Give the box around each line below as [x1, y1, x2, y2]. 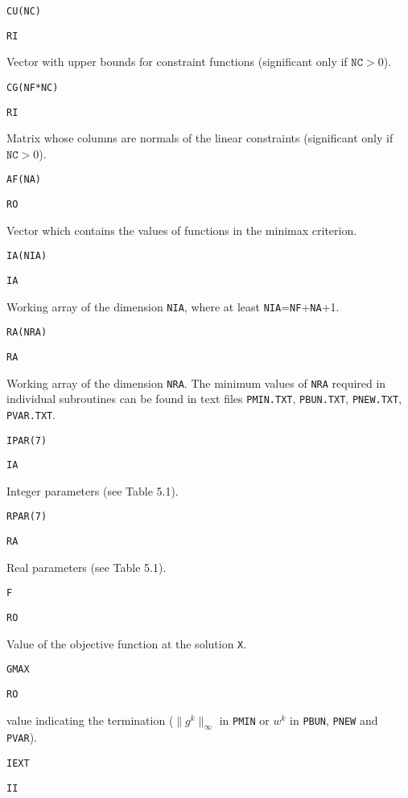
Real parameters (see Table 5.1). [6, 558, 167, 575]
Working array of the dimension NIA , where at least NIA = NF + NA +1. [6, 298, 340, 315]
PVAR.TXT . [6, 405, 56, 422]
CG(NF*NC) [6, 81, 59, 93]
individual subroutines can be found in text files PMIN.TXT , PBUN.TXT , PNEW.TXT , [6, 390, 402, 407]
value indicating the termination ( [6, 711, 174, 728]
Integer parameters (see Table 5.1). [6, 482, 179, 499]
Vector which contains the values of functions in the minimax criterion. [6, 221, 357, 238]
